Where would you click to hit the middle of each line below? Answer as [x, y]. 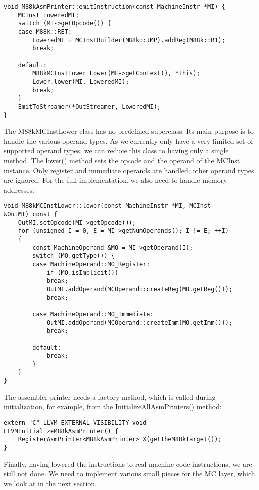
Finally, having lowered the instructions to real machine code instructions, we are [128, 463]
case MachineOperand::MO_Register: [91, 264]
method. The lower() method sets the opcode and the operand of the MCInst [122, 160]
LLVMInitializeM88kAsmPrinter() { [61, 431]
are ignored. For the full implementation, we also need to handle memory [116, 180]
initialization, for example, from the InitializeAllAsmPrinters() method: [113, 406]
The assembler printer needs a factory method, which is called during [110, 396]
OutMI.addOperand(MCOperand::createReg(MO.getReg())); [139, 289]
